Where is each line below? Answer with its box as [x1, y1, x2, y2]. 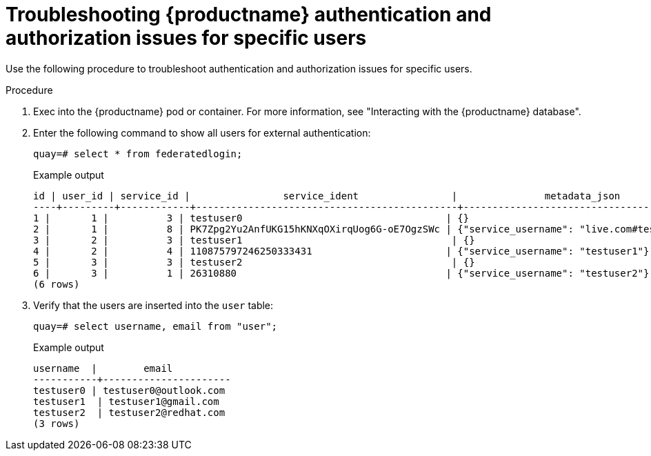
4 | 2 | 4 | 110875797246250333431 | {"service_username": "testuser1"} [33, 245, 650, 257]
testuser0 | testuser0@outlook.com [33, 384, 226, 396]
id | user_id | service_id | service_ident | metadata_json [33, 190, 621, 201]
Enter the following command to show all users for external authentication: [33, 126, 371, 139]
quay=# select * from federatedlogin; [33, 148, 243, 159]
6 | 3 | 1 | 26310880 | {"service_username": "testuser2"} [33, 267, 650, 279]
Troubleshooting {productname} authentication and [6, 3, 492, 26]
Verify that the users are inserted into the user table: [33, 299, 274, 311]
